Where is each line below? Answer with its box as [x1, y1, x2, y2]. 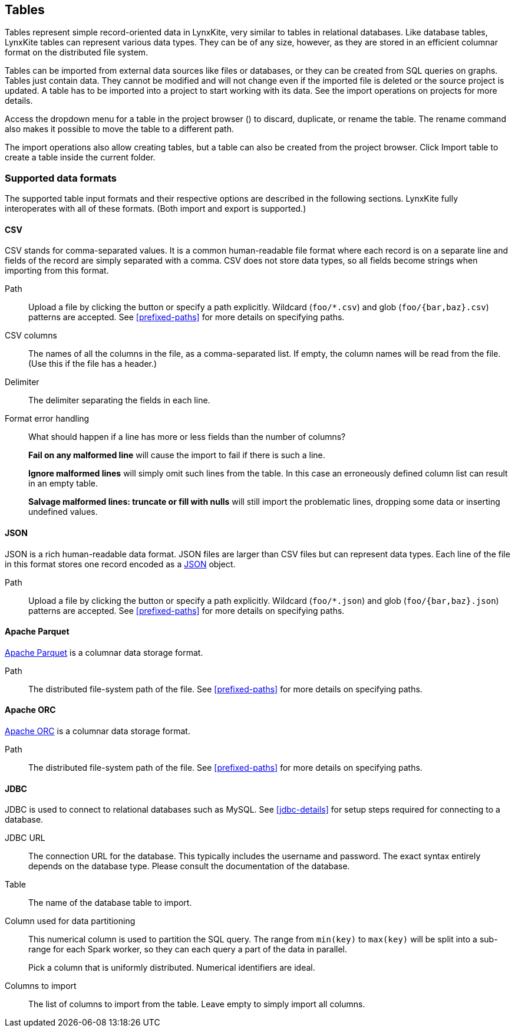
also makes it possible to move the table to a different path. [5, 124, 235, 134]
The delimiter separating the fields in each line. [28, 395, 210, 406]
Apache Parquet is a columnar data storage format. [5, 647, 203, 658]
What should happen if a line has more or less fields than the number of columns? [28, 432, 346, 442]
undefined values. [28, 507, 98, 517]
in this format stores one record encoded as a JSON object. [5, 558, 236, 569]
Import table [441, 142, 488, 153]
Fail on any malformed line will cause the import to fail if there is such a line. [28, 450, 325, 461]
